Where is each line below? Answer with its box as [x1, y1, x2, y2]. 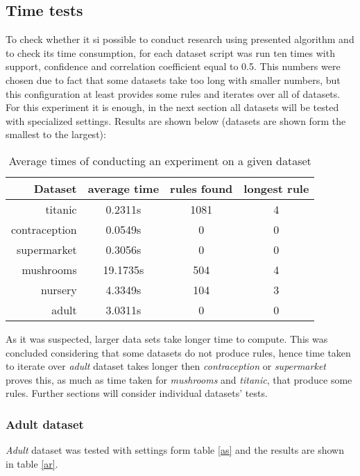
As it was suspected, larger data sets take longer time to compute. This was [6, 331, 328, 346]
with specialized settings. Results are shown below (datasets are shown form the [6, 113, 346, 128]
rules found [170, 180, 233, 196]
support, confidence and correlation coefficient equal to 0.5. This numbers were [6, 59, 341, 74]
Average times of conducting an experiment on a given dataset [8, 152, 311, 169]
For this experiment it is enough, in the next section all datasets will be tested [6, 100, 339, 114]
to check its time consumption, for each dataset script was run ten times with [6, 45, 335, 60]
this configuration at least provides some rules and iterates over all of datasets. [6, 86, 341, 101]
